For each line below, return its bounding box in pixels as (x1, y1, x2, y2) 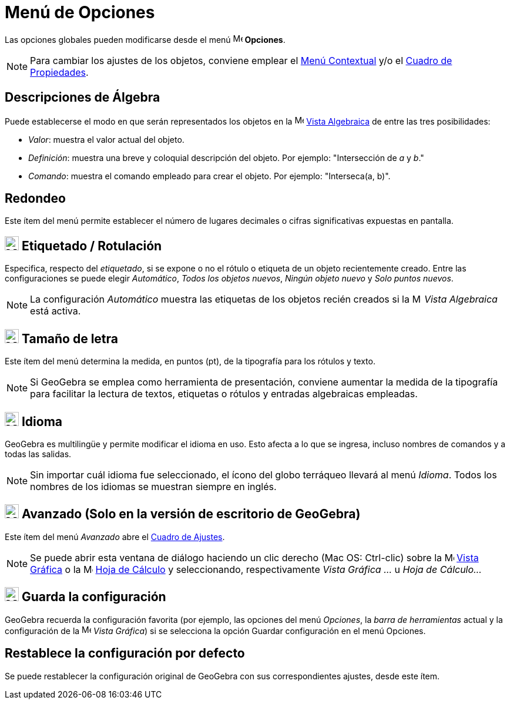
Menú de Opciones (5, 2, 155, 22)
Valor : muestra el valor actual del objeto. (28, 134, 184, 145)
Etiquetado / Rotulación (21, 238, 162, 253)
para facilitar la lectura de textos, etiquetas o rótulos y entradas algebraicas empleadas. (30, 388, 418, 400)
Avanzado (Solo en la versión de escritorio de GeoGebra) (21, 507, 361, 522)
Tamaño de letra (21, 331, 118, 346)
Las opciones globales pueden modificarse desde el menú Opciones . (5, 34, 286, 45)
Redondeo (5, 191, 66, 206)
